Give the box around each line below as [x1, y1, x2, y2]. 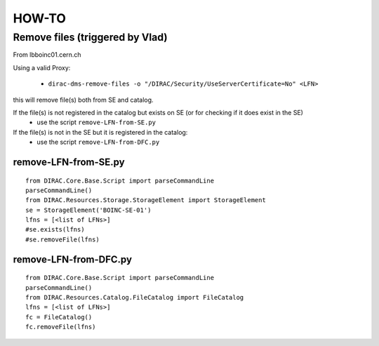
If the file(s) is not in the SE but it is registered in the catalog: [13, 128, 188, 136]
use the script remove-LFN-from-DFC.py [36, 138, 160, 147]
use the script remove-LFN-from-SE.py [36, 118, 157, 126]
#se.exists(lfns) [25, 225, 85, 234]
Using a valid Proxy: [13, 63, 71, 72]
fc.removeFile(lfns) [25, 323, 96, 331]
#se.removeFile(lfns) [25, 235, 100, 244]
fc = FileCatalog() [25, 313, 93, 321]
